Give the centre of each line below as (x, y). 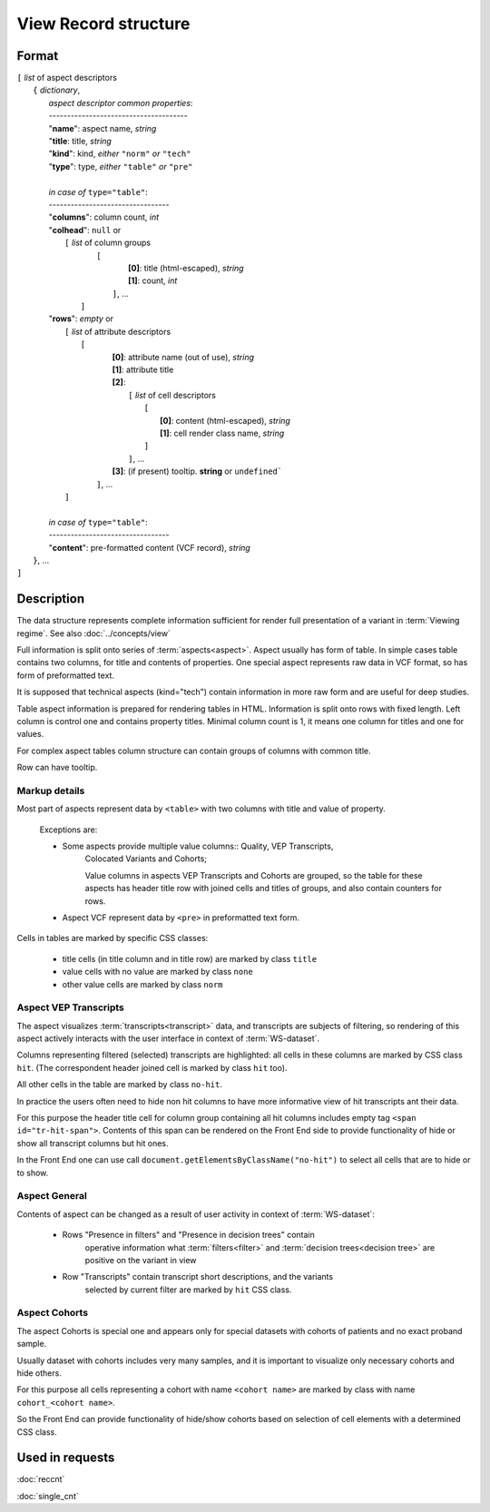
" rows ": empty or (81, 319)
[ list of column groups (108, 243)
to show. (33, 1173)
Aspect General (52, 1196)
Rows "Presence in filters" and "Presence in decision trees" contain (188, 1235)
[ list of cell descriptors (172, 395)
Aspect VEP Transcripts (70, 1007)
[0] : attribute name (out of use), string (183, 357)
